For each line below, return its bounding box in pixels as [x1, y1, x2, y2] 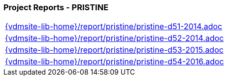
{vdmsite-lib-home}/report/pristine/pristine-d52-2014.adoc [5, 33, 224, 43]
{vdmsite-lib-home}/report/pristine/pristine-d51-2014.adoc [5, 21, 223, 32]
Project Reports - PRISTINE [3, 2, 109, 12]
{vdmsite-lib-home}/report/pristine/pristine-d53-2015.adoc [5, 45, 224, 55]
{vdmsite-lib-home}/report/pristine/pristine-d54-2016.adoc [5, 57, 224, 67]
